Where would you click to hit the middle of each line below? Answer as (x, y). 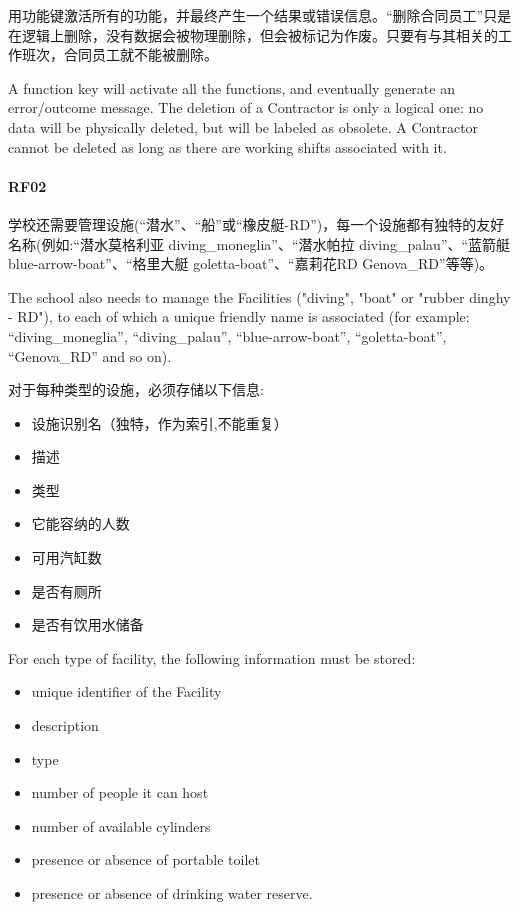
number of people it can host (120, 792)
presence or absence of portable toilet (145, 859)
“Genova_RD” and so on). (90, 355)
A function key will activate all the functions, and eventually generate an (231, 87)
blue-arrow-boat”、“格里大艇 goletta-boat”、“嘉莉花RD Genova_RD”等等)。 (251, 263)
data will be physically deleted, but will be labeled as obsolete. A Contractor (243, 126)
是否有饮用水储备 (87, 624)
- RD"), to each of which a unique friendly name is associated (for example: (239, 316)
